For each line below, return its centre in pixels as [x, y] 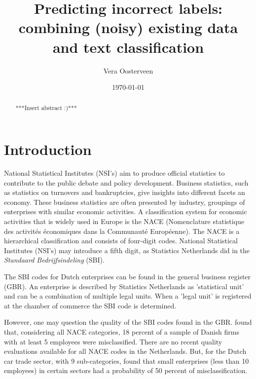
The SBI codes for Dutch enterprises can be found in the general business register [128, 277]
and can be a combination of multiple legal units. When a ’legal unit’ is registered [128, 296]
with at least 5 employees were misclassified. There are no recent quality [113, 341]
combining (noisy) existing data [128, 27]
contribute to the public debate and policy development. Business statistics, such [126, 182]
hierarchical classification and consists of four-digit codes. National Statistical [121, 241]
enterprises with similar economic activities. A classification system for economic [126, 211]
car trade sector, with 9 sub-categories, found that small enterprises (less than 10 [127, 360]
